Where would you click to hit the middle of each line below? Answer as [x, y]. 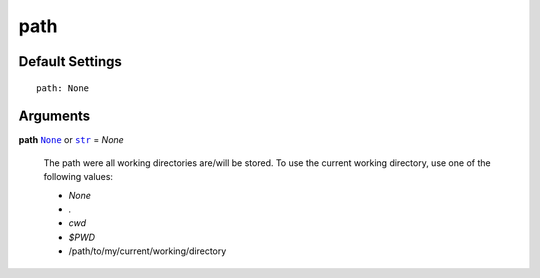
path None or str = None [71, 140]
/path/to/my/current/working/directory [147, 251]
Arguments [54, 116]
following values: [78, 177]
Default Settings [70, 61]
